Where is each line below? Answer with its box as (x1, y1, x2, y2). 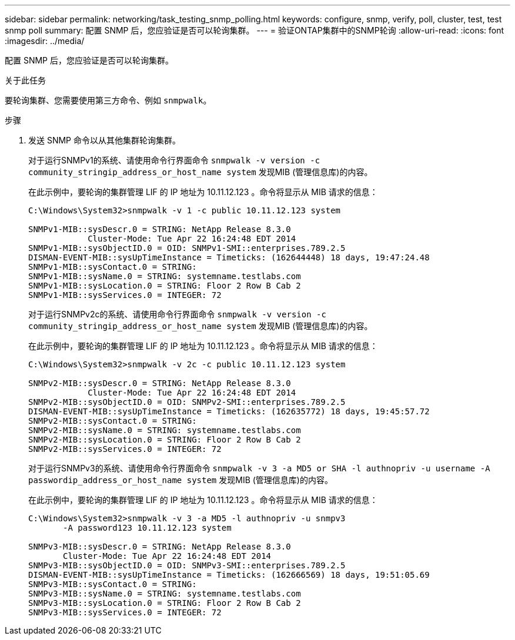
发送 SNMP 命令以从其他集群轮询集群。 (28, 135, 180, 145)
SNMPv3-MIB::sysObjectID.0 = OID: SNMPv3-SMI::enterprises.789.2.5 (28, 561, 346, 570)
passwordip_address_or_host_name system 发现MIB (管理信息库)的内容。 (28, 475, 333, 485)
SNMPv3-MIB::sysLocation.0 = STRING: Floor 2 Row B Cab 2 (28, 598, 301, 608)
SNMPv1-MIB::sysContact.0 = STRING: (28, 262, 197, 272)
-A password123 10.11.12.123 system (63, 523, 232, 532)
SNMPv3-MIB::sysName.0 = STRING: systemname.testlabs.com (28, 589, 301, 598)
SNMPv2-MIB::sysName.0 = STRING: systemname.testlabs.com (28, 425, 301, 435)
